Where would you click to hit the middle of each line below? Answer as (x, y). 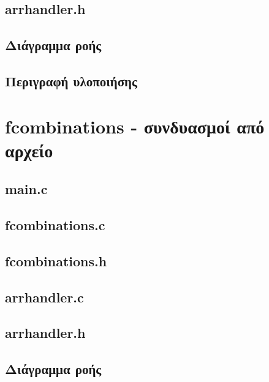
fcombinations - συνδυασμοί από (135, 126)
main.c (26, 189)
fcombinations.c (55, 225)
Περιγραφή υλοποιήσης (71, 81)
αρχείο (29, 150)
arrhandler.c (44, 297)
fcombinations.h (56, 260)
